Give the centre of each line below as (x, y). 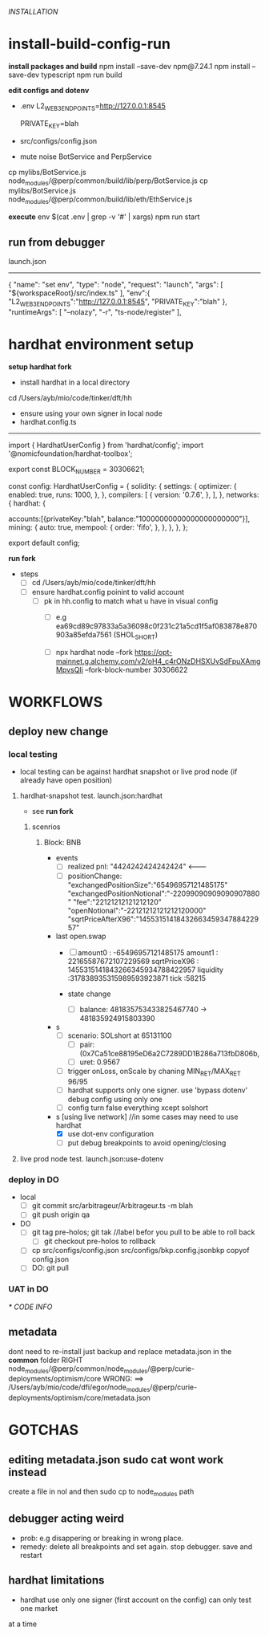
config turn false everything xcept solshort (138, 1108)
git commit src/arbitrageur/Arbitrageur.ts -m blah (112, 1206)
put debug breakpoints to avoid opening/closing (147, 1142)
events (67, 858)
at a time (23, 1624)
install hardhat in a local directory (75, 382)
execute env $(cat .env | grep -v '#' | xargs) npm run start (104, 217)
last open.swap (81, 936)
